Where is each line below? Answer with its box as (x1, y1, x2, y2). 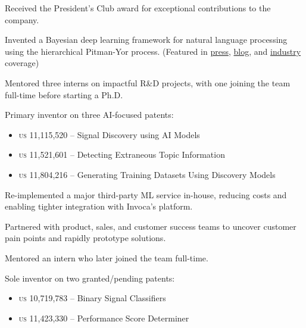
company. (5, 13, 39, 26)
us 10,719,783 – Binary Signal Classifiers (18, 292, 166, 304)
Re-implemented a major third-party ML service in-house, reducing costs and (5, 188, 287, 201)
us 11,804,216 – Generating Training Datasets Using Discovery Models (18, 168, 276, 180)
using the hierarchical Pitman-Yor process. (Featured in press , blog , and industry (5, 45, 301, 57)
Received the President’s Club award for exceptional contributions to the (5, 2, 271, 14)
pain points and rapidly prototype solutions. (5, 232, 166, 244)
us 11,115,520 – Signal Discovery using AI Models (18, 128, 200, 140)
